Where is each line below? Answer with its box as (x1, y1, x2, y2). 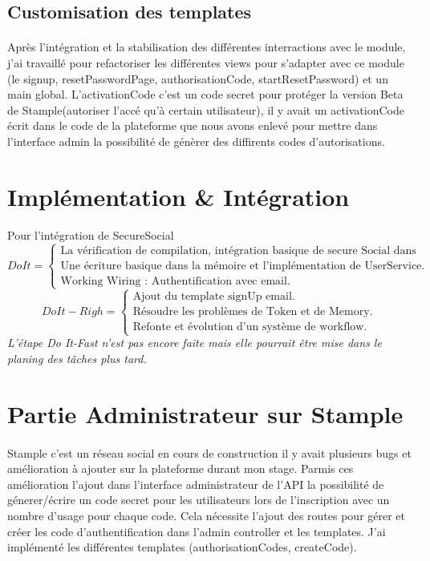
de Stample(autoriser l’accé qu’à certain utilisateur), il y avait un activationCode (7, 101, 404, 118)
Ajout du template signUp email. (132, 291, 295, 303)
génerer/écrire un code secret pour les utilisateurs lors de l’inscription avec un (7, 491, 390, 508)
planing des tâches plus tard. (7, 350, 147, 367)
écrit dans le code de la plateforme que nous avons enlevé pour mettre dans (7, 117, 378, 134)
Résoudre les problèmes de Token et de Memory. (132, 306, 373, 318)
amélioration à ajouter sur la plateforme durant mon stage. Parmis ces (7, 460, 354, 477)
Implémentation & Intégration (7, 180, 350, 212)
